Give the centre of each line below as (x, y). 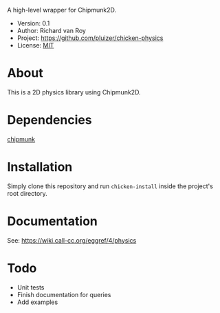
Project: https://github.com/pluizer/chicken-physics (90, 38)
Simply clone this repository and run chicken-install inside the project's (110, 186)
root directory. (27, 193)
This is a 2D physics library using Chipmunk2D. (74, 92)
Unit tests (31, 287)
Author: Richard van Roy (51, 31)
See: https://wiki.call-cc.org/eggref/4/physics (72, 240)
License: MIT (35, 45)
